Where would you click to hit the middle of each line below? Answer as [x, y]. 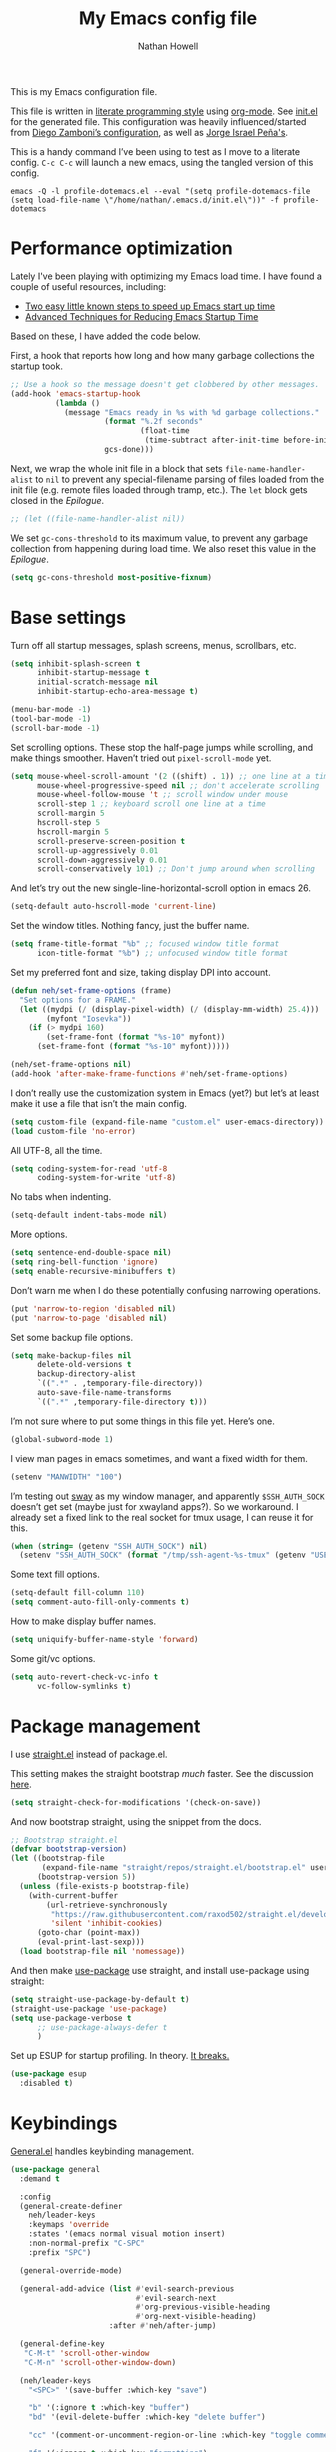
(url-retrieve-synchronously [107, 1905]
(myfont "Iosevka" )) [89, 1018]
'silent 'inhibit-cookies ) [106, 1923]
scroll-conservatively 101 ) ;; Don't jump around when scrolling [175, 869]
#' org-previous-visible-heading [203, 2307]
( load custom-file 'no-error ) [73, 1131]
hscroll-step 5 [68, 823]
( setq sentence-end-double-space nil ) [91, 1253]
